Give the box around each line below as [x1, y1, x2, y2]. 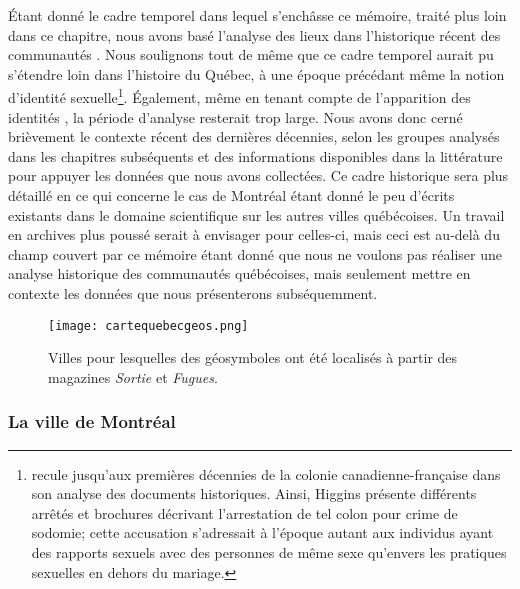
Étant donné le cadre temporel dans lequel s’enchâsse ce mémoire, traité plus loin [8, 5, 507, 25]
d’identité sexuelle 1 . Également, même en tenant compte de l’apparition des [8, 84, 471, 108]
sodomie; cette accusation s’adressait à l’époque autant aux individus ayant [31, 522, 494, 543]
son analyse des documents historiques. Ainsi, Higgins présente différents [31, 483, 477, 504]
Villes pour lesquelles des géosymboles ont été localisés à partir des [48, 347, 458, 368]
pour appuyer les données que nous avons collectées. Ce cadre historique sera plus [8, 165, 509, 186]
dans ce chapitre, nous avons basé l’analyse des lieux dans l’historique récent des [8, 24, 501, 45]
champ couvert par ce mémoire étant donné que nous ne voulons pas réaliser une [8, 243, 502, 264]
